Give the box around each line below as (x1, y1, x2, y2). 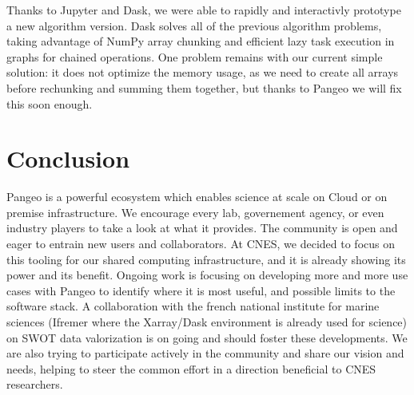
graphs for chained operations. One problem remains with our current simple (6, 48, 383, 65)
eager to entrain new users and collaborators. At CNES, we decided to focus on (6, 235, 396, 252)
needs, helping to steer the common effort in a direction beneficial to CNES (6, 360, 376, 377)
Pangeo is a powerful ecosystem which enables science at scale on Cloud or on (6, 188, 388, 205)
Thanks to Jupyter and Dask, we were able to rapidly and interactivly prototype (6, 2, 401, 18)
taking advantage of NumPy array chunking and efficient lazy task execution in (6, 33, 395, 49)
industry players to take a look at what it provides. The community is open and (6, 219, 398, 236)
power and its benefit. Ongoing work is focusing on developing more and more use (6, 267, 408, 283)
